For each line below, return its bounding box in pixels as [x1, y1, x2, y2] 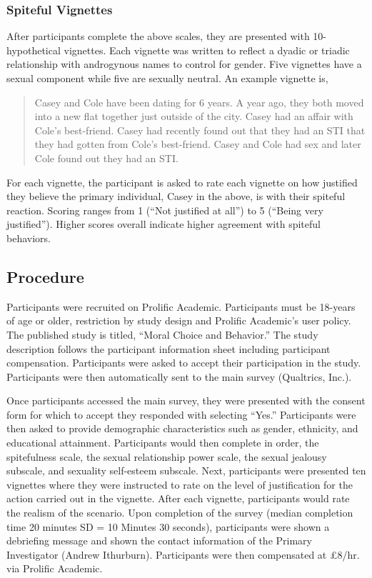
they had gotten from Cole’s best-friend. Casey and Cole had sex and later [34, 136, 361, 151]
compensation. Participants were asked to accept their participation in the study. [6, 355, 361, 370]
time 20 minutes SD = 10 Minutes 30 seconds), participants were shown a [6, 519, 330, 534]
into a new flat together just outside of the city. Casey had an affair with [34, 109, 353, 124]
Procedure [6, 265, 84, 287]
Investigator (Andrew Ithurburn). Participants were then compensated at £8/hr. [6, 547, 360, 562]
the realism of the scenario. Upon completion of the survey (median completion [6, 505, 353, 520]
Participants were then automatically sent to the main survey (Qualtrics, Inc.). [6, 369, 352, 384]
